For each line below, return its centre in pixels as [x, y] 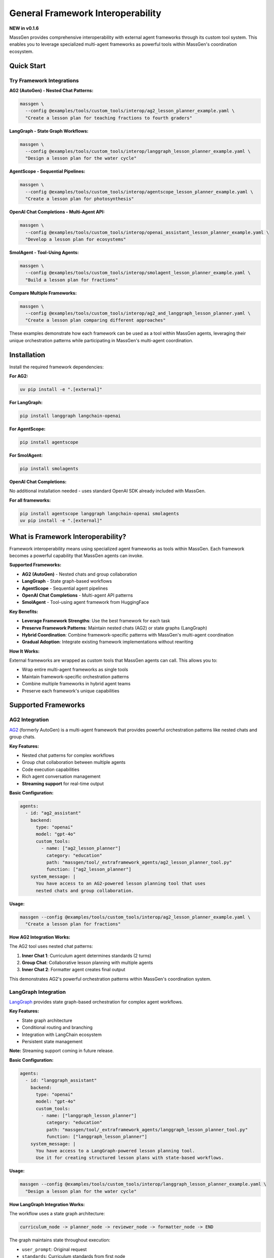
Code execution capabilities [51, 769]
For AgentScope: [27, 429]
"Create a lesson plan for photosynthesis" [80, 199]
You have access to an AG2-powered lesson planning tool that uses [121, 884]
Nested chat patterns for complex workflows [68, 755]
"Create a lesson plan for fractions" [73, 924]
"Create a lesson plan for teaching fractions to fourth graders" [109, 118]
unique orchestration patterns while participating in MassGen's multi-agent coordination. [101, 340]
